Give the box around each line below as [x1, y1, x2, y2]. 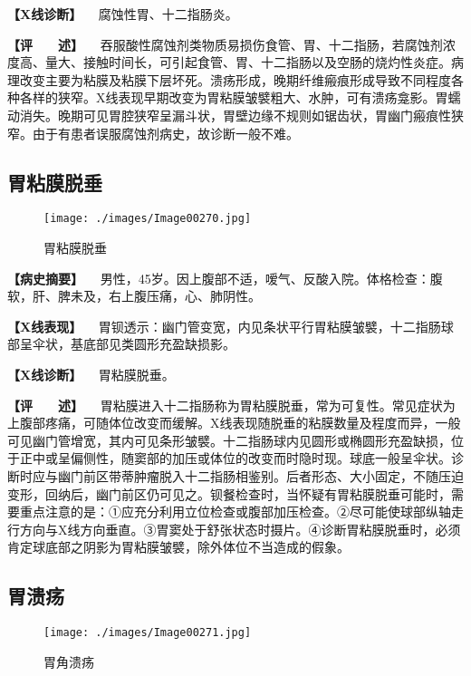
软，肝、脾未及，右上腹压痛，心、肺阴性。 [7, 286, 261, 305]
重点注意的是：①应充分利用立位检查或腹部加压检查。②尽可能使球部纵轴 [19, 502, 451, 521]
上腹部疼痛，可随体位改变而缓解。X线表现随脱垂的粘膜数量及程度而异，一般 [7, 413, 461, 432]
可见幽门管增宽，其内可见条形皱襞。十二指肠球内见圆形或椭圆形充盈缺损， [7, 430, 451, 449]
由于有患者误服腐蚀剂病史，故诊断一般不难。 [32, 123, 299, 142]
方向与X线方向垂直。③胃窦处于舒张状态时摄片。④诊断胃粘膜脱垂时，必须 [19, 519, 461, 538]
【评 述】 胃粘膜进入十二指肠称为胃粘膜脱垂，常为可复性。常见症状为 [7, 395, 456, 414]
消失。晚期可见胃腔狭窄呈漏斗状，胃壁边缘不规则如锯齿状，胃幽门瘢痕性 [19, 105, 451, 124]
